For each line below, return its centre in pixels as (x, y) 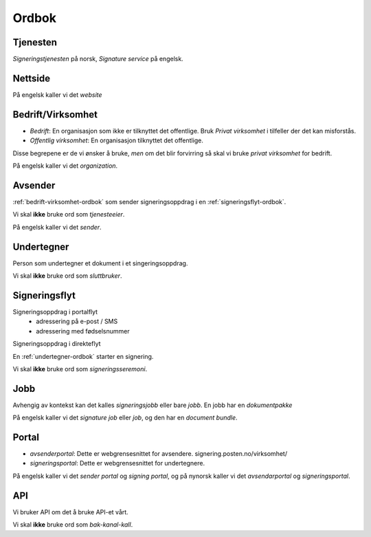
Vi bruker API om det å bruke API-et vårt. (70, 512)
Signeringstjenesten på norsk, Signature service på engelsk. (98, 59)
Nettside (32, 78)
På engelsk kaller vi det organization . (65, 166)
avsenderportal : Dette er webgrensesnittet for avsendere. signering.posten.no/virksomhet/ (159, 454)
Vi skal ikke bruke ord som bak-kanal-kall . (73, 525)
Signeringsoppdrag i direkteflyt (57, 344)
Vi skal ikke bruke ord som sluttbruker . (67, 276)
